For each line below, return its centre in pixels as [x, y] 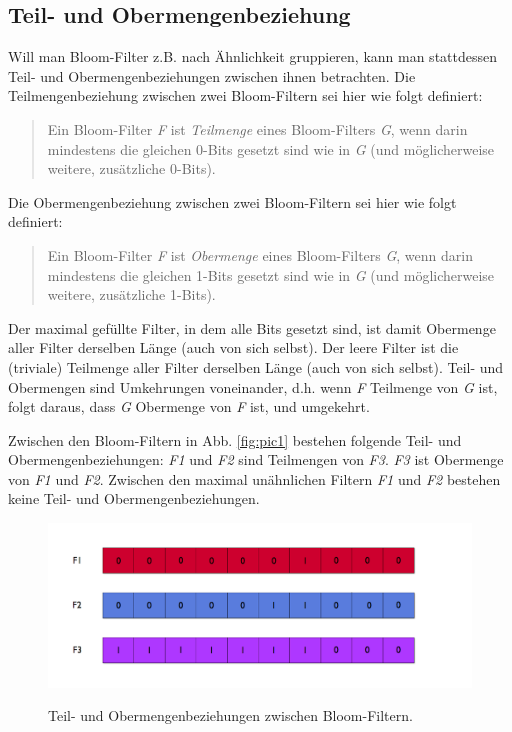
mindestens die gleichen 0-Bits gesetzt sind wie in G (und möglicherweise [271, 148]
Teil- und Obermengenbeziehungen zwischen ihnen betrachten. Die [212, 75]
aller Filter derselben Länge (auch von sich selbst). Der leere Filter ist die [233, 347]
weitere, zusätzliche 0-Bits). [131, 168]
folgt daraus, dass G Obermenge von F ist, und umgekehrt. [189, 406]
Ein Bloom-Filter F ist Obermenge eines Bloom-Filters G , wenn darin [260, 254]
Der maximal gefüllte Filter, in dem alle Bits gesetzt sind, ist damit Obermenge [252, 327]
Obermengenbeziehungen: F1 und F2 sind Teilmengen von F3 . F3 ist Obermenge [256, 459]
